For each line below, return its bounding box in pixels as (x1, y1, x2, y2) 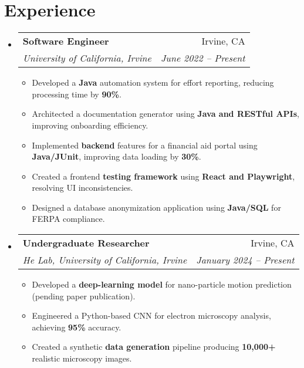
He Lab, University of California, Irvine (22, 253, 187, 267)
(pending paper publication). (32, 289, 136, 302)
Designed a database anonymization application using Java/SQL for (32, 201, 281, 213)
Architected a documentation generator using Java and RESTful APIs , (32, 107, 299, 120)
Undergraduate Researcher (22, 236, 150, 250)
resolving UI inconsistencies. (32, 181, 133, 194)
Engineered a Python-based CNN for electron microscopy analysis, (32, 309, 271, 322)
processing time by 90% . (32, 87, 121, 100)
